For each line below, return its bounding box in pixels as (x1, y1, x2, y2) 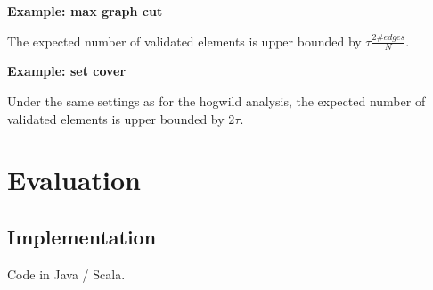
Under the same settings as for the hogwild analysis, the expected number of (7, 92, 426, 111)
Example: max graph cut (7, 2, 163, 20)
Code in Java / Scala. (7, 264, 126, 283)
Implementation (7, 222, 157, 250)
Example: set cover (7, 62, 127, 80)
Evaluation (7, 162, 141, 198)
